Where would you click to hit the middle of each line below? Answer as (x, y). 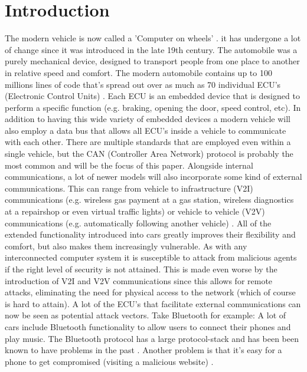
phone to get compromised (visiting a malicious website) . (109, 361)
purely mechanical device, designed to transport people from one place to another (152, 61)
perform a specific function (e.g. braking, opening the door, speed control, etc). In (153, 107)
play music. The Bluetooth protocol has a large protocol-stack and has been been (152, 338)
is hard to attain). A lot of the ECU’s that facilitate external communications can (153, 303)
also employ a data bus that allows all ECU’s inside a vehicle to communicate (146, 130)
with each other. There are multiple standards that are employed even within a (148, 142)
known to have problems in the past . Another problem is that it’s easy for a (143, 350)
